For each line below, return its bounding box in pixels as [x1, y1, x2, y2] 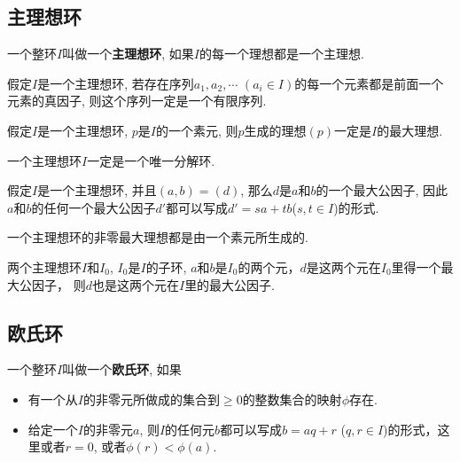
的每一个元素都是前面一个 [294, 74, 444, 92]
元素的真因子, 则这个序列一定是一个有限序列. [7, 91, 267, 110]
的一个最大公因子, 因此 [316, 181, 448, 200]
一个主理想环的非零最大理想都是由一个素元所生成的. [7, 228, 308, 247]
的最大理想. [377, 121, 443, 139]
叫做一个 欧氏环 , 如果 [62, 360, 182, 379]
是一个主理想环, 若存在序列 [37, 74, 194, 92]
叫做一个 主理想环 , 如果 [62, 44, 194, 63]
